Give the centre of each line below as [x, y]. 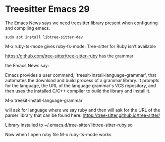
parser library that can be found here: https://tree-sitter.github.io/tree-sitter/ [82, 115]
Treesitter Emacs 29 [48, 9]
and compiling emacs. [28, 28]
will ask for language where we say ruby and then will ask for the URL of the [83, 110]
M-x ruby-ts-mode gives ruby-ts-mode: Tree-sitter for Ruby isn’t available [81, 46]
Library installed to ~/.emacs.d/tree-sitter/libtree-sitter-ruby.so [69, 125]
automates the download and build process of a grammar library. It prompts [82, 80]
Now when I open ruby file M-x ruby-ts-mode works [58, 134]
